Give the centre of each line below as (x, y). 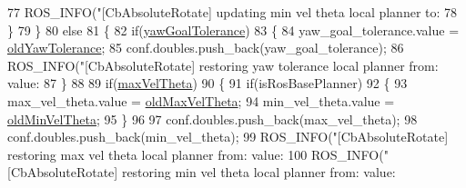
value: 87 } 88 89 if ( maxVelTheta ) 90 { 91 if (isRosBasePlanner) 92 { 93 (208, 83)
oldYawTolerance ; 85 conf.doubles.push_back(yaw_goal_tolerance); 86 (206, 48)
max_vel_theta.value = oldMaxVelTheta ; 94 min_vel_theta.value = (201, 100)
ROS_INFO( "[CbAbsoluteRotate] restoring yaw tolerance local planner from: (223, 65)
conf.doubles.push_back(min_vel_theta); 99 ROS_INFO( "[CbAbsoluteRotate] (228, 137)
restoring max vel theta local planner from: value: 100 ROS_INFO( (196, 154)
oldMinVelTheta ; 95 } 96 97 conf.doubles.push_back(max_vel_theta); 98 (213, 119)
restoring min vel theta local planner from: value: (258, 172)
